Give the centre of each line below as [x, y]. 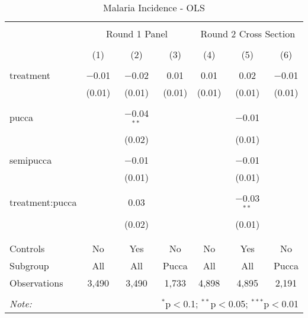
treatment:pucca [43, 202]
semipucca [31, 160]
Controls [27, 248]
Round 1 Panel [137, 34]
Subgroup [29, 265]
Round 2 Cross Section [248, 34]
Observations [36, 282]
